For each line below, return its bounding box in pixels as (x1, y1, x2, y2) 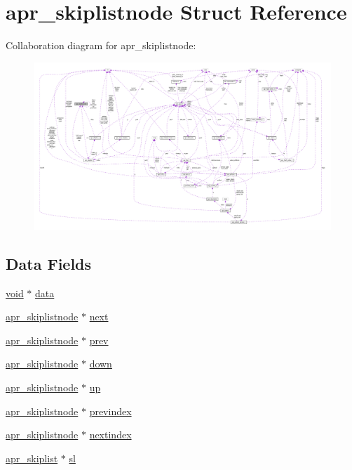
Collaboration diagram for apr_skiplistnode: (6, 38, 196, 53)
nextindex (89, 427, 132, 442)
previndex (89, 403, 132, 418)
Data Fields (6, 252, 92, 274)
